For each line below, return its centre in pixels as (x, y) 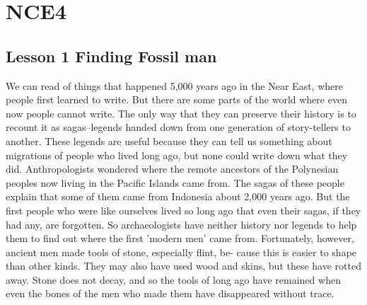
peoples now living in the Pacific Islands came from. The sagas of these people (175, 182)
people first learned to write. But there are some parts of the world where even (176, 99)
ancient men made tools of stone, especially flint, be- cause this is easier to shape (181, 252)
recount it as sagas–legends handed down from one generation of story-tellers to (178, 127)
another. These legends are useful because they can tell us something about (169, 140)
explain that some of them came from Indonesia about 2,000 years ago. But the (178, 196)
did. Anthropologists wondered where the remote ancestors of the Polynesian (172, 169)
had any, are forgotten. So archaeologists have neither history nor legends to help (181, 224)
